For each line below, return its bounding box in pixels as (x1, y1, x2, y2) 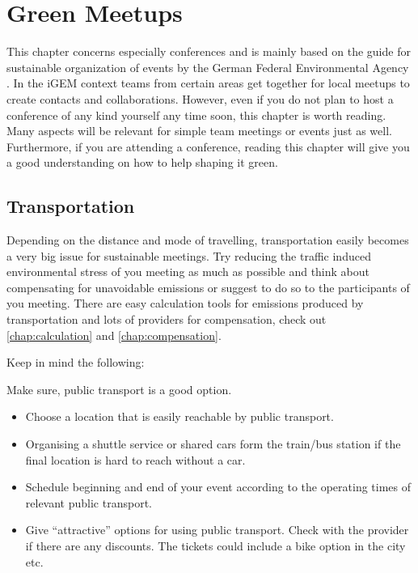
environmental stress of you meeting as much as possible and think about (6, 263, 369, 280)
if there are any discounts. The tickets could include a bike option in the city (25, 537, 406, 554)
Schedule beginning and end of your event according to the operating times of (25, 478, 412, 495)
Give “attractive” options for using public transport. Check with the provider (25, 521, 409, 538)
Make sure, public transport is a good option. (6, 380, 232, 397)
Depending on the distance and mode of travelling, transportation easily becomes (6, 231, 409, 248)
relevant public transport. (25, 494, 152, 511)
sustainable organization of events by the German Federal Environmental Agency (6, 58, 409, 75)
